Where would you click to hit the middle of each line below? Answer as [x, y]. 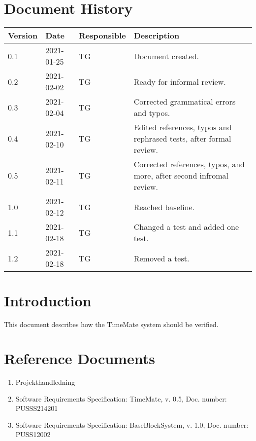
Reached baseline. [164, 207]
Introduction [48, 301]
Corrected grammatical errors [185, 102]
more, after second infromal [181, 176]
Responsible [102, 36]
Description [157, 36]
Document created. [166, 56]
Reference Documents [80, 358]
